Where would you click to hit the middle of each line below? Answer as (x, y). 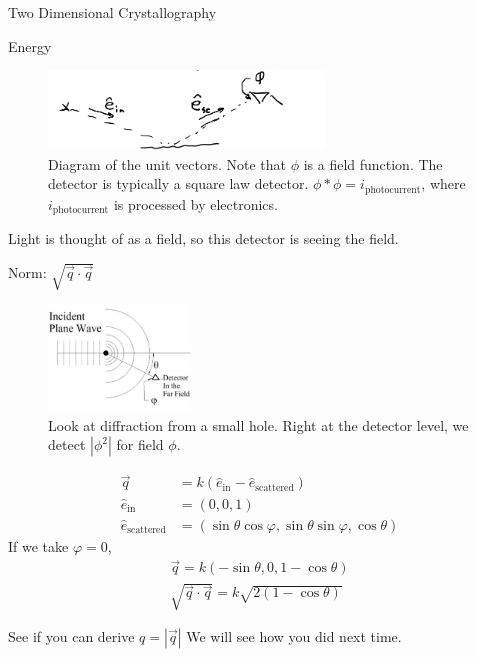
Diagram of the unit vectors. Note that (167, 163)
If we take (38, 545)
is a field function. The (373, 163)
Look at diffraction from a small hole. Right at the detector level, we (258, 424)
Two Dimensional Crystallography (112, 12)
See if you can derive (71, 635)
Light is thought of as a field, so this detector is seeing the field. (203, 238)
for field (140, 444)
